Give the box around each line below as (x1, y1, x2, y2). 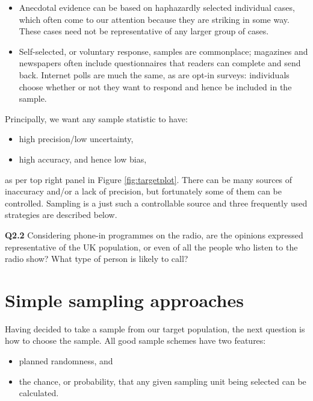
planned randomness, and (19, 355, 113, 367)
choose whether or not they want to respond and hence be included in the (19, 80, 292, 93)
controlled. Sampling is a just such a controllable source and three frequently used (5, 196, 308, 209)
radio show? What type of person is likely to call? (5, 252, 188, 265)
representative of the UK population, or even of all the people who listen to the (5, 240, 298, 253)
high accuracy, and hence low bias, (19, 152, 147, 165)
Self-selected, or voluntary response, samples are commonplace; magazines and (19, 45, 308, 57)
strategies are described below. (5, 208, 117, 221)
